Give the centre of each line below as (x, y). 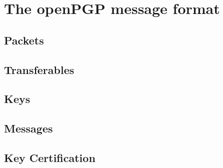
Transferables (39, 69)
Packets (24, 40)
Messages (28, 128)
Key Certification (50, 157)
